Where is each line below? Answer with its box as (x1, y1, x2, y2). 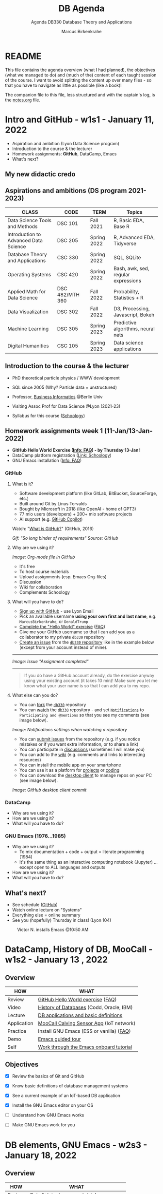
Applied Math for (7, 288, 46, 295)
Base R (113, 223, 130, 229)
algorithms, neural (113, 325, 155, 332)
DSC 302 (57, 308, 79, 315)
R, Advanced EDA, (113, 234, 155, 241)
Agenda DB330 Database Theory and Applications (31, 19, 132, 25)
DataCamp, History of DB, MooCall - (5, 944, 153, 955)
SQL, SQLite (113, 254, 141, 261)
